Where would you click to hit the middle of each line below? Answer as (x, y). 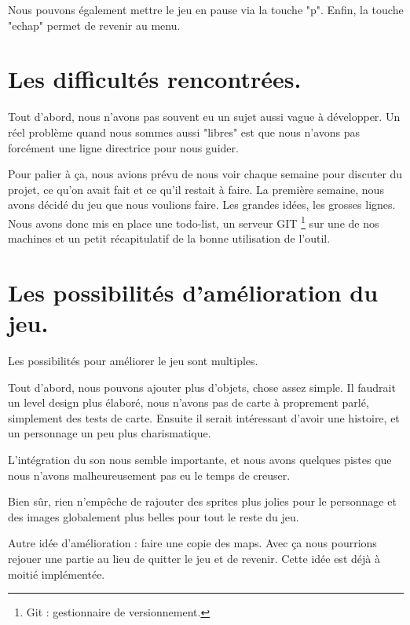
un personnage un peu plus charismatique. (110, 433)
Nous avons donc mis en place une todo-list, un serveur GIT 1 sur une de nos (194, 221)
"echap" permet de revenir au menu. (94, 25)
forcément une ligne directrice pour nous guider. (123, 147)
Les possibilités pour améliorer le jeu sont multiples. (133, 361)
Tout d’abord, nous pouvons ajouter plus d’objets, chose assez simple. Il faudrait (202, 387)
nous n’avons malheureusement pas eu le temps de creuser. (149, 475)
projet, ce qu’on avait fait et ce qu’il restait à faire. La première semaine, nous (196, 189)
